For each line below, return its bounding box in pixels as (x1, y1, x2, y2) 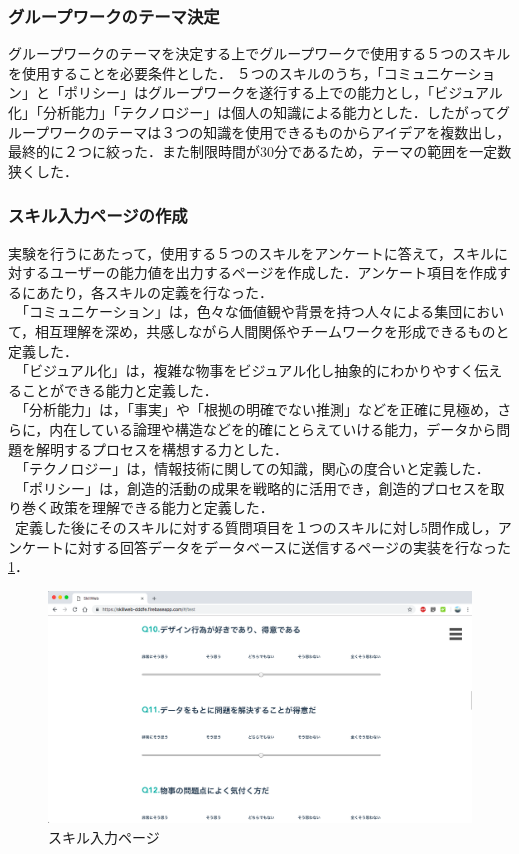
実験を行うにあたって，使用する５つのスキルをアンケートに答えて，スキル (8, 242, 495, 263)
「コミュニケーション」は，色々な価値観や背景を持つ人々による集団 (14, 301, 463, 322)
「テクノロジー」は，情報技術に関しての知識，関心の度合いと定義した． (14, 458, 490, 479)
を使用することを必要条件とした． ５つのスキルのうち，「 (8, 62, 384, 83)
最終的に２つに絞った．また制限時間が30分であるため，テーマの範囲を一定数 (8, 141, 512, 162)
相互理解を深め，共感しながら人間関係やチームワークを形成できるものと (35, 320, 510, 341)
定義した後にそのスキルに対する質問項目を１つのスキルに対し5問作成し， (14, 516, 498, 537)
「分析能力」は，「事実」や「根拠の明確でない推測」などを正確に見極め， (14, 399, 498, 420)
